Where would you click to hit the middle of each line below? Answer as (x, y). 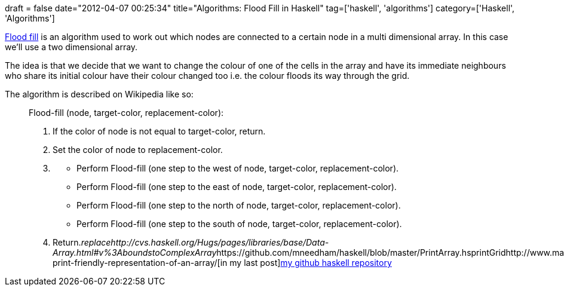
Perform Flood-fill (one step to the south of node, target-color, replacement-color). (239, 224)
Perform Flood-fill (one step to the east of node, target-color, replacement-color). (237, 187)
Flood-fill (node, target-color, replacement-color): (126, 113)
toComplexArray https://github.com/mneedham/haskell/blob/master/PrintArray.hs (312, 252)
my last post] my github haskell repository (311, 263)
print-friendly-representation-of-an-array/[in (140, 263)
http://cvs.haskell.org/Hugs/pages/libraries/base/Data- (220, 242)
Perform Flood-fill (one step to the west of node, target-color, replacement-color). (238, 168)
